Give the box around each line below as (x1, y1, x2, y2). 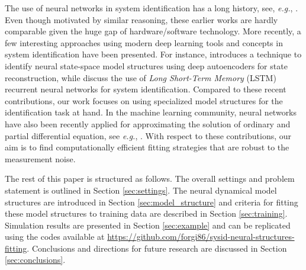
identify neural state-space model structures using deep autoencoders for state (5, 59, 288, 72)
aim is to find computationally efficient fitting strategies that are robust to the (5, 141, 289, 153)
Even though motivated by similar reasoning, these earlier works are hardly (5, 13, 278, 25)
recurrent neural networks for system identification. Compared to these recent (5, 83, 286, 95)
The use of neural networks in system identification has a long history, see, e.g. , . (5, 2, 298, 14)
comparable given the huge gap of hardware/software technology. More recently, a (5, 25, 301, 37)
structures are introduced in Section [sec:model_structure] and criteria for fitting (5, 195, 298, 208)
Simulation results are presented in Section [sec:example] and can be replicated (5, 218, 291, 231)
